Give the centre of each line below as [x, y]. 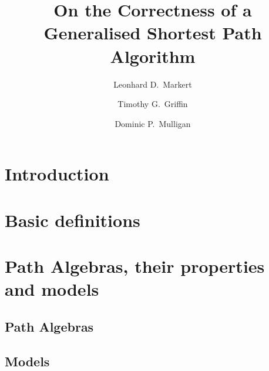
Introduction [57, 174]
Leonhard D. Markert [153, 84]
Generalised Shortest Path [153, 33]
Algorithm [153, 56]
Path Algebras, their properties [135, 266]
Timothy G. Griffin [153, 104]
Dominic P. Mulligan [153, 123]
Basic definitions [73, 220]
